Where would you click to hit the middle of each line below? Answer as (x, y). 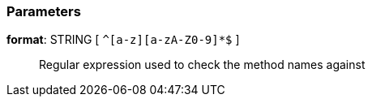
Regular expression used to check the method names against (202, 65)
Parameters (44, 11)
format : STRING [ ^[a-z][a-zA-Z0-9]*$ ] (123, 40)
